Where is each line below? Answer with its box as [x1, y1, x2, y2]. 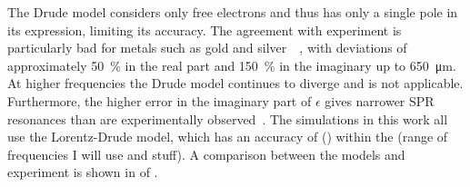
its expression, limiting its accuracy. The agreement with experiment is [7, 20, 402, 39]
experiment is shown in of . [7, 162, 158, 182]
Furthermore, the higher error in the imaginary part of [7, 91, 312, 110]
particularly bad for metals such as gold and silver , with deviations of [7, 38, 407, 57]
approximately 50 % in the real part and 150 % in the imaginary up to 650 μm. [7, 55, 456, 74]
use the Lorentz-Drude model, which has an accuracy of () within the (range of [7, 127, 448, 146]
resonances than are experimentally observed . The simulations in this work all [7, 109, 448, 128]
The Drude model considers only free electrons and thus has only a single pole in [7, 3, 458, 21]
